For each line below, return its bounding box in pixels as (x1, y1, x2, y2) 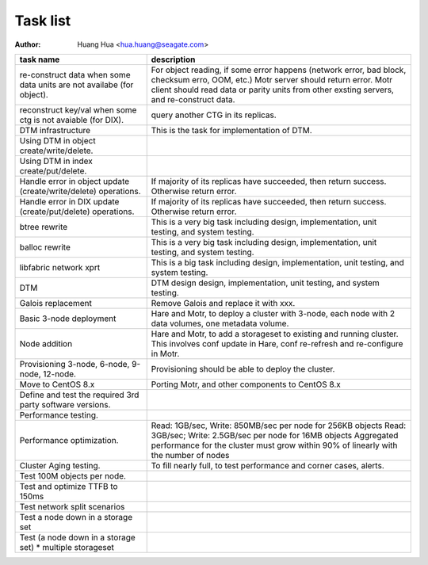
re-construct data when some (19, 69, 131, 80)
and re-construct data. (151, 94, 235, 105)
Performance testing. (19, 409, 99, 420)
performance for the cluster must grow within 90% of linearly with (151, 440, 398, 451)
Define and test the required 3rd (19, 389, 139, 400)
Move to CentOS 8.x (19, 379, 95, 390)
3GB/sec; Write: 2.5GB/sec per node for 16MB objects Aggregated (151, 429, 399, 441)
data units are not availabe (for (19, 79, 134, 90)
